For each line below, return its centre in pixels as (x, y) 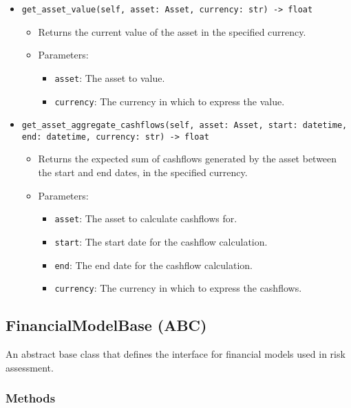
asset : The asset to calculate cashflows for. (146, 218)
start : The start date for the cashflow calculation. (161, 241)
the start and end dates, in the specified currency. (143, 172)
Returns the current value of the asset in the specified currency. (172, 31)
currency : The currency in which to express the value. (170, 101)
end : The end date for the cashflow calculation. (153, 265)
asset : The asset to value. (110, 77)
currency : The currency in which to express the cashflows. (178, 288)
